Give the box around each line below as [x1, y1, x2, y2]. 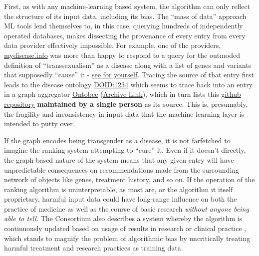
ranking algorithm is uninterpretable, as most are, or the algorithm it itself [4, 184, 233, 194]
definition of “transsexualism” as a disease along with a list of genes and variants [4, 59, 252, 70]
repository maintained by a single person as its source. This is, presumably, [4, 98, 248, 109]
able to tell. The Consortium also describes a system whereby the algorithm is [4, 213, 243, 224]
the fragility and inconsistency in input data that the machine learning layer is [4, 108, 245, 119]
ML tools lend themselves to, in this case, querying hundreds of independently [4, 20, 243, 31]
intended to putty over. [4, 118, 75, 129]
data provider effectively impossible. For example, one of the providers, [4, 40, 221, 50]
